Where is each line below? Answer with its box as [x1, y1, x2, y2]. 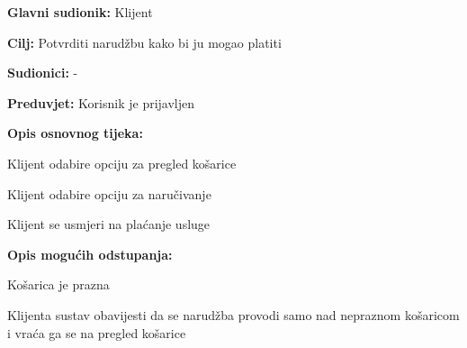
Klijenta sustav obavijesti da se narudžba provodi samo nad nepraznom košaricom [7, 305, 460, 324]
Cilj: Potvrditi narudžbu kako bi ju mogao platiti [7, 32, 282, 51]
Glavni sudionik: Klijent [7, 3, 153, 21]
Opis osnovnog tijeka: [7, 124, 143, 142]
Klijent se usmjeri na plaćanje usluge [7, 215, 211, 234]
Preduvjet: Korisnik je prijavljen [7, 93, 195, 112]
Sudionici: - [7, 63, 78, 82]
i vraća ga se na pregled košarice [7, 323, 186, 342]
